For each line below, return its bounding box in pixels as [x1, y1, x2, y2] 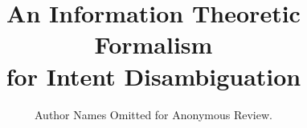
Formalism [94, 28, 213, 61]
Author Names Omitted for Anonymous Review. [35, 106, 272, 122]
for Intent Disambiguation [6, 59, 301, 92]
